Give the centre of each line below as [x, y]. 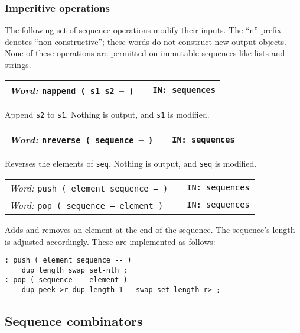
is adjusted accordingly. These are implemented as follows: [110, 241]
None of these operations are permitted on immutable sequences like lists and [145, 53]
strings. [18, 64]
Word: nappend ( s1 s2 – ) [72, 90]
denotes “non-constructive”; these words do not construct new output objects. [146, 41]
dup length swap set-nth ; [74, 270]
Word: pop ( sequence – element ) [87, 205]
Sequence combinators [74, 321]
